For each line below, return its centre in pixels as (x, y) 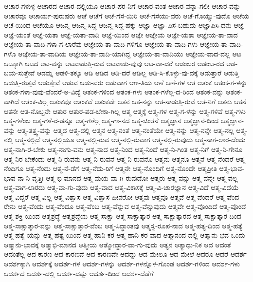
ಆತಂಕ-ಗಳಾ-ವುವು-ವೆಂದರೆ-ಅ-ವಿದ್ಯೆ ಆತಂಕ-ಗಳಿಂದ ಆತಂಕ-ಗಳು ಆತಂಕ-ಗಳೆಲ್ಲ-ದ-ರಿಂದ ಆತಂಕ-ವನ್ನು (114, 92)
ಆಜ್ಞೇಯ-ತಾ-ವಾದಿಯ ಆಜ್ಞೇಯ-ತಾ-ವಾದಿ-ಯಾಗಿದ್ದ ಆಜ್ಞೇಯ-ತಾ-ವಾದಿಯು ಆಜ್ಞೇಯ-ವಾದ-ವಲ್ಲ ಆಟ (130, 53)
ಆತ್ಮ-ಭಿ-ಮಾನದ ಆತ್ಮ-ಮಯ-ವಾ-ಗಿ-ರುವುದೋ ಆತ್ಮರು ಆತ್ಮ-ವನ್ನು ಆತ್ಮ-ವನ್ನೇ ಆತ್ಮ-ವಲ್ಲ (142, 178)
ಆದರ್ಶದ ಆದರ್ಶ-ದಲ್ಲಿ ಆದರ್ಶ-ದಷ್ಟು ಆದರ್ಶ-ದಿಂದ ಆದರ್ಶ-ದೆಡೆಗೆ (79, 273)
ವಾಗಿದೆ (12, 101)
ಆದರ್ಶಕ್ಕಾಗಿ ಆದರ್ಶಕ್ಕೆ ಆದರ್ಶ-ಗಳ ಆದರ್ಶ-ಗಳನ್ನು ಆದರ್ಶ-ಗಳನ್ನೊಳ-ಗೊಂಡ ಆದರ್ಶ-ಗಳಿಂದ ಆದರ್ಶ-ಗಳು (122, 264)
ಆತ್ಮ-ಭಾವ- (232, 168)
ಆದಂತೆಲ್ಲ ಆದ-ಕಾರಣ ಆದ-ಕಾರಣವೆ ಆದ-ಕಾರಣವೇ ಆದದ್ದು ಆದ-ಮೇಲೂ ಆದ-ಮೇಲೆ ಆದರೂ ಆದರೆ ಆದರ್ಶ (125, 254)
